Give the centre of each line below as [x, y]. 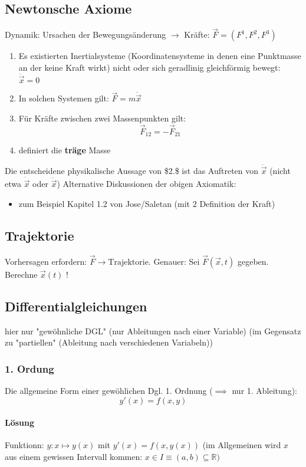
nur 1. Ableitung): [264, 390]
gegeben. [253, 261]
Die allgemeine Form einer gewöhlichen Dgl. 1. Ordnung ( [109, 390]
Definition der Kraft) [237, 203]
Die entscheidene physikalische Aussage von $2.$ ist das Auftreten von [132, 171]
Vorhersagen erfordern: [46, 261]
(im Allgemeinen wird [242, 445]
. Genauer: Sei [174, 261]
